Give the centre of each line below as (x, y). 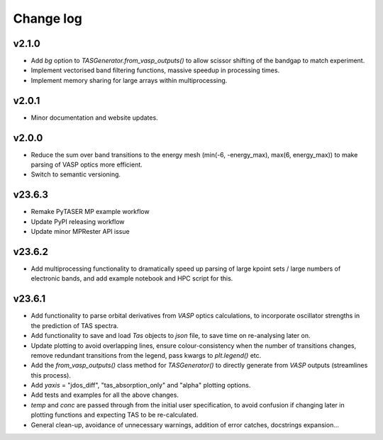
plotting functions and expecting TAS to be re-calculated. (115, 415)
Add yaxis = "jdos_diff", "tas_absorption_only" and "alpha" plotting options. (141, 385)
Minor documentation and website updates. (95, 118)
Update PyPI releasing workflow (78, 221)
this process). (51, 375)
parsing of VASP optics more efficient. (87, 165)
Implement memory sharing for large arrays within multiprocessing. (129, 80)
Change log (48, 18)
